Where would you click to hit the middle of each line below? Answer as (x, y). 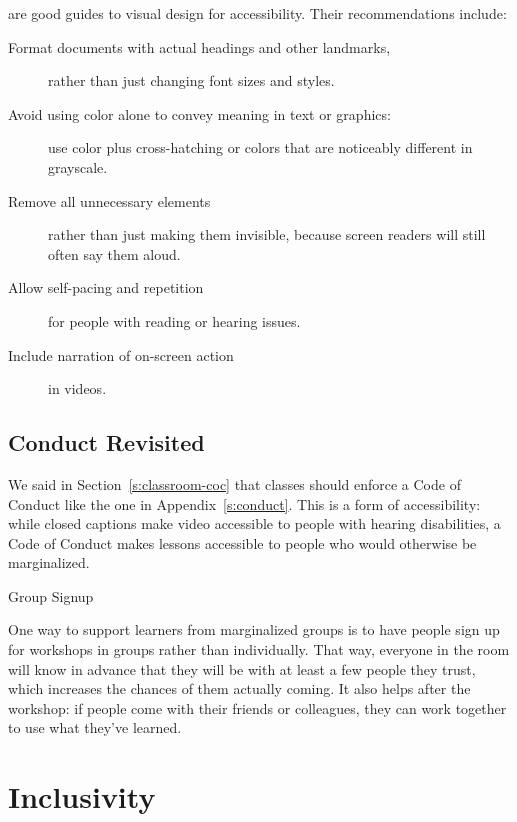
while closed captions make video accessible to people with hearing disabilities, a (254, 523)
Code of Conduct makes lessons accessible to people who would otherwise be (242, 542)
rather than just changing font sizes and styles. (191, 80)
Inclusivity (82, 796)
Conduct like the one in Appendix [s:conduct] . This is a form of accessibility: (244, 503)
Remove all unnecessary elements (109, 200)
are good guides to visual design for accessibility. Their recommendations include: (257, 13)
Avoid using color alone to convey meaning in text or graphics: (199, 113)
